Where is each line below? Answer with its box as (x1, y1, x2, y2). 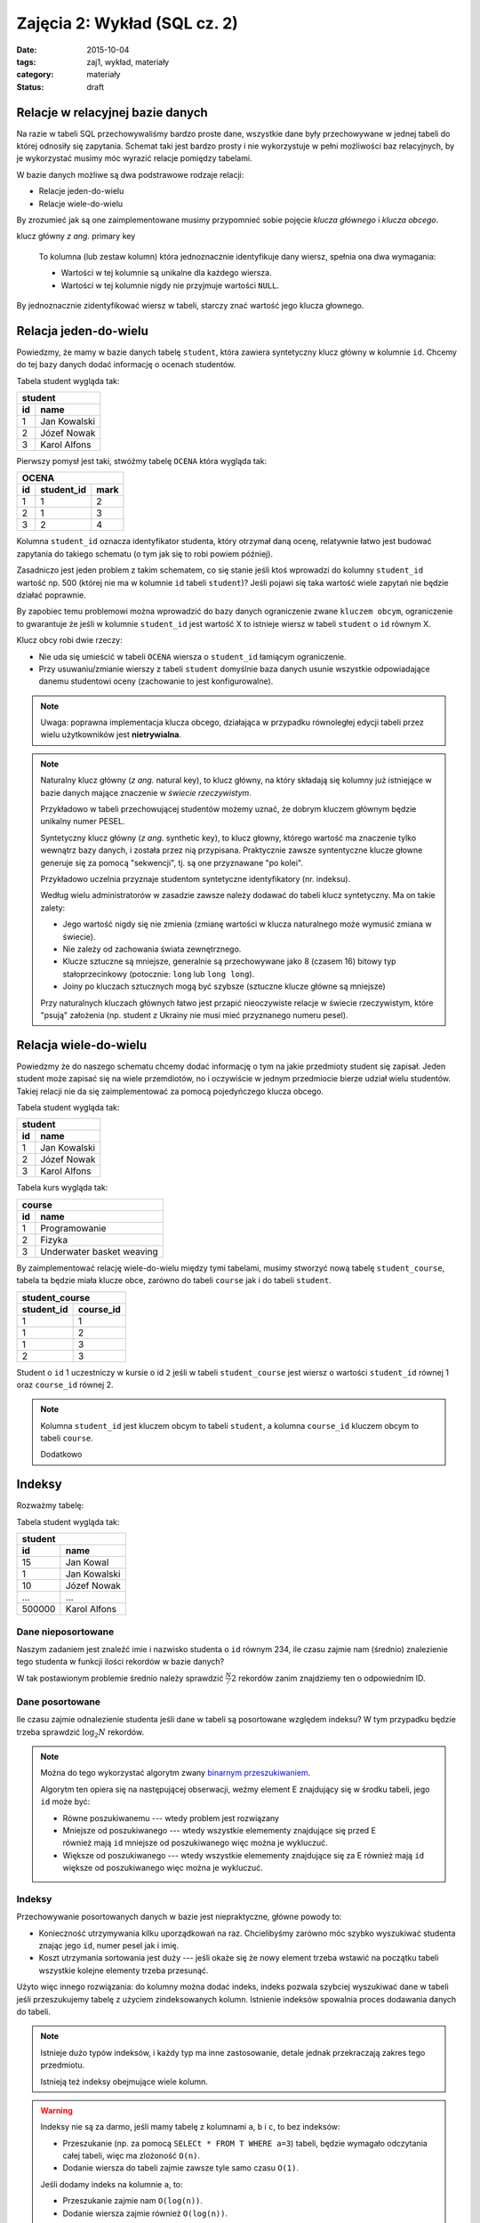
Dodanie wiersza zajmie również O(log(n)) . (62, 2208, 228, 2219)
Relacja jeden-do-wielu (16, 323, 148, 338)
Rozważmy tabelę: (16, 1500, 84, 1511)
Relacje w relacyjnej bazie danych (16, 105, 208, 120)
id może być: (40, 1796, 91, 1807)
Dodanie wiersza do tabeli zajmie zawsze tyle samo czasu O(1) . (62, 2163, 300, 2173)
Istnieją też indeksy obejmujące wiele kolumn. (40, 2076, 208, 2087)
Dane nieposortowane (16, 1625, 115, 1638)
